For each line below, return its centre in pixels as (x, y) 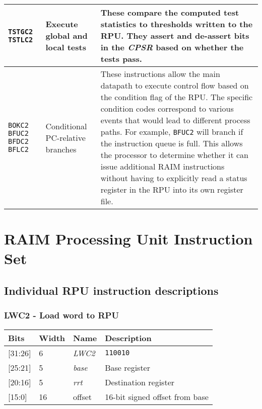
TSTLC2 (21, 39)
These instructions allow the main (160, 74)
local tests (66, 47)
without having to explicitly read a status (174, 178)
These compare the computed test (170, 12)
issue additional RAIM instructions (162, 166)
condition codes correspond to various (167, 108)
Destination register (140, 382)
